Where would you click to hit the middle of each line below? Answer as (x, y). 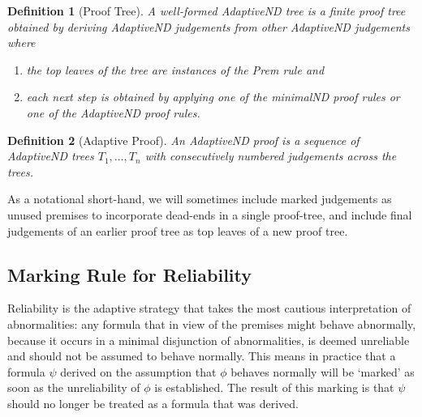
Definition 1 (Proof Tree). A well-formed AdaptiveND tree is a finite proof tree (207, 11)
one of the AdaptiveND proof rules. (113, 112)
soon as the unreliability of (74, 387)
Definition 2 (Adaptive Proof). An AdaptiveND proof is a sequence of (183, 140)
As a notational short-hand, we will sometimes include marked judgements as (200, 199)
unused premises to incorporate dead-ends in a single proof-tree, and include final (210, 214)
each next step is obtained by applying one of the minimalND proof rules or (213, 97)
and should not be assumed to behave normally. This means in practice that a (202, 356)
